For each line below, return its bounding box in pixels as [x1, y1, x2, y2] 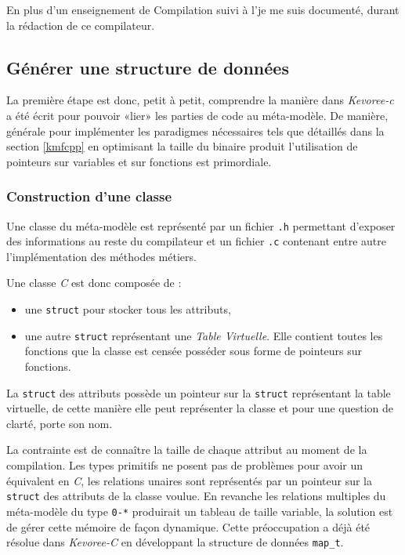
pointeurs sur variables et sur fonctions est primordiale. [6, 153, 272, 169]
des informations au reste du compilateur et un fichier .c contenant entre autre [6, 233, 386, 249]
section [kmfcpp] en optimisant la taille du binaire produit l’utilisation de [6, 138, 358, 154]
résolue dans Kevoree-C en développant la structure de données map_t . [6, 534, 344, 550]
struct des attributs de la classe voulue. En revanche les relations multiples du [6, 488, 386, 504]
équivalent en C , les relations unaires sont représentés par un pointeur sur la [6, 472, 373, 488]
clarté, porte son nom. [6, 415, 113, 431]
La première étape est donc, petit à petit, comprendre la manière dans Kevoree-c [6, 92, 394, 108]
